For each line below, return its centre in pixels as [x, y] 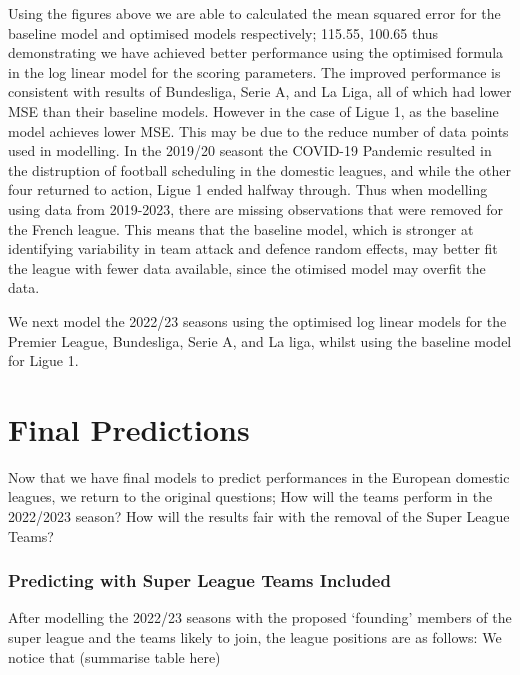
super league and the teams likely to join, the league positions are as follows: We [255, 637]
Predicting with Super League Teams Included [199, 580]
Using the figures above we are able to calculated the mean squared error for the [254, 13]
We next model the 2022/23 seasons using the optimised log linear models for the [257, 320]
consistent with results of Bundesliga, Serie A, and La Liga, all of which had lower [260, 91]
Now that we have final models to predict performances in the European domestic [259, 476]
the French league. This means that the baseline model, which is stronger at [241, 228]
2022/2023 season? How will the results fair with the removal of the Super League [259, 516]
